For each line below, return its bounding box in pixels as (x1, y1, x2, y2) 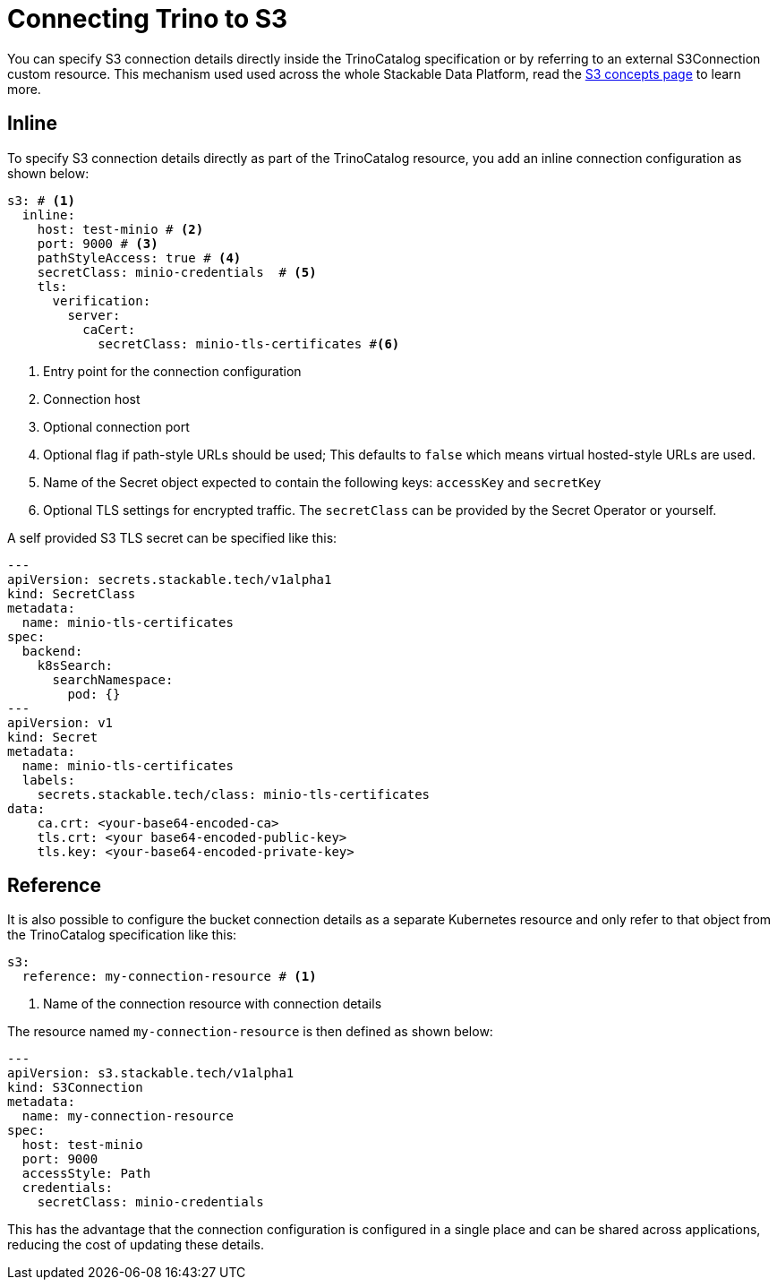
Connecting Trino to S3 (7, 4, 288, 34)
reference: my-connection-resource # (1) (21, 969, 317, 984)
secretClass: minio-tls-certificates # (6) (98, 336, 400, 351)
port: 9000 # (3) (37, 236, 158, 251)
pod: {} (67, 686, 121, 701)
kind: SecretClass (7, 586, 136, 601)
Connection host (43, 390, 141, 407)
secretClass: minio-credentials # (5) (37, 264, 317, 279)
